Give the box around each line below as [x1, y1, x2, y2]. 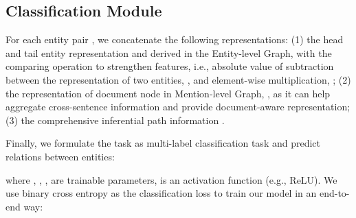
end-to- [319, 186, 350, 200]
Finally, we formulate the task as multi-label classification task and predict [5, 136, 320, 150]
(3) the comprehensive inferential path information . [5, 112, 225, 127]
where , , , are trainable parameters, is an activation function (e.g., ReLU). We [5, 172, 337, 186]
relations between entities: [5, 149, 115, 163]
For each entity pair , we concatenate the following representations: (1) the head [5, 32, 344, 47]
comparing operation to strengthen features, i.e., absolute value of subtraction [5, 59, 334, 73]
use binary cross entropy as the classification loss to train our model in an [5, 186, 317, 200]
